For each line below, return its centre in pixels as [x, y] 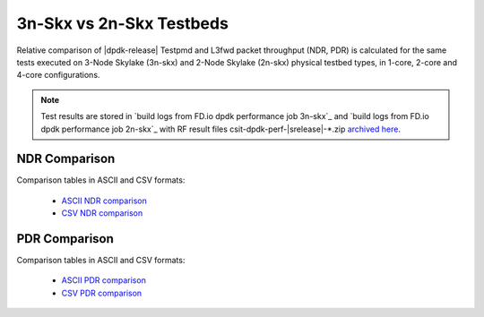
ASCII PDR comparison [104, 280]
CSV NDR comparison [102, 213]
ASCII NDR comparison [104, 201]
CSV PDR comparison [102, 293]
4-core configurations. [58, 75]
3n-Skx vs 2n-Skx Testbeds [122, 23]
